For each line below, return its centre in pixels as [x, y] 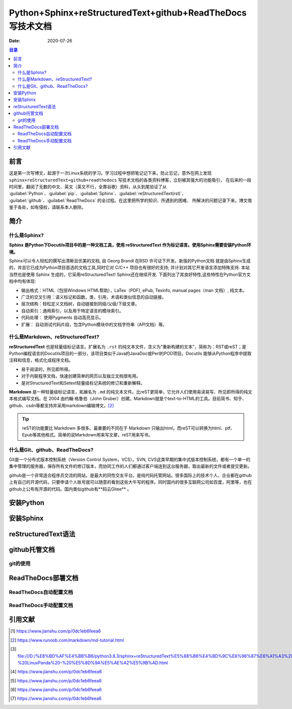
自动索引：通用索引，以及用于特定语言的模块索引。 [72, 311]
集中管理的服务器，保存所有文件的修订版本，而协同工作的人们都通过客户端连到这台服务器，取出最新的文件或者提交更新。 [130, 466]
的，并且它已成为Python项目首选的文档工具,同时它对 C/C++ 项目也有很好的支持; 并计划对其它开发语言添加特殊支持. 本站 [129, 268]
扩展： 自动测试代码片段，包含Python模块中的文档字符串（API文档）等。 [94, 324]
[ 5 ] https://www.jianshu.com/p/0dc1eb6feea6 [56, 681]
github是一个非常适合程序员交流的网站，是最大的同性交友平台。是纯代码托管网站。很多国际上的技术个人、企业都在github [130, 475]
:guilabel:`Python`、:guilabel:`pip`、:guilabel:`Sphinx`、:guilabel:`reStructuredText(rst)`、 [98, 194]
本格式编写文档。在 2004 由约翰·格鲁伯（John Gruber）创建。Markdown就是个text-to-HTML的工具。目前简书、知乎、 [128, 399]
